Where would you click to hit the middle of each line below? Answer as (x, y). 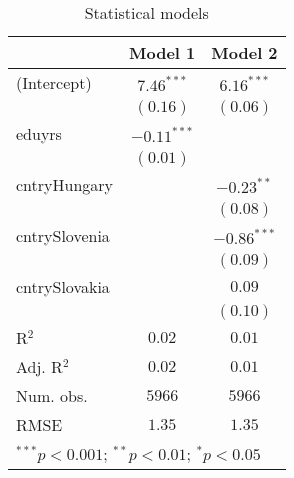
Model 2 (244, 52)
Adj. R (39, 366)
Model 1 (162, 52)
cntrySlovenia (63, 235)
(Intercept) (54, 82)
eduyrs (39, 133)
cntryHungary (65, 184)
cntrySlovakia (63, 286)
